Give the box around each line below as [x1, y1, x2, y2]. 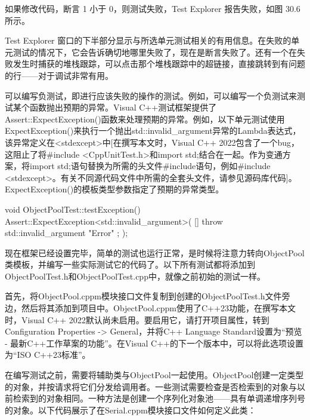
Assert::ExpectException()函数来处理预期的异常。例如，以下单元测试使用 [5, 112, 285, 125]
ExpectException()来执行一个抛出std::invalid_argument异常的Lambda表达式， [5, 124, 301, 137]
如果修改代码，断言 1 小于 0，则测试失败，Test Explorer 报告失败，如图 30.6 [5, 2, 300, 14]
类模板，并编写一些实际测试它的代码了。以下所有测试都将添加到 [5, 258, 255, 271]
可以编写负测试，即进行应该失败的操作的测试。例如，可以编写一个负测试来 [5, 89, 297, 102]
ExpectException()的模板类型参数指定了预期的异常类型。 [5, 183, 224, 195]
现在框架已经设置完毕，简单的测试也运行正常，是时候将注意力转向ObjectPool [5, 246, 305, 259]
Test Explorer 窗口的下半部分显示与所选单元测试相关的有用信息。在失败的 [5, 34, 292, 47]
